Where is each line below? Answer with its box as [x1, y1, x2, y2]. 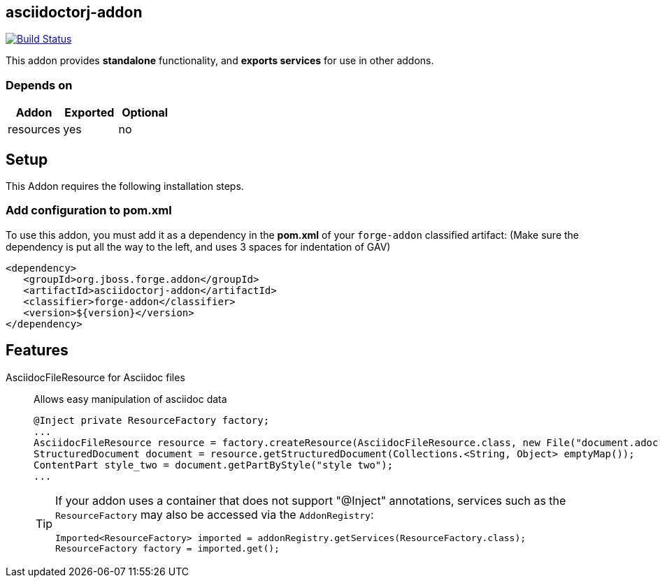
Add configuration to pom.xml [6, 203, 172, 218]
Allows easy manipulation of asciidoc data [34, 392, 227, 405]
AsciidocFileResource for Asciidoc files [6, 371, 185, 383]
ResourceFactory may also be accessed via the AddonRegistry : [55, 507, 374, 522]
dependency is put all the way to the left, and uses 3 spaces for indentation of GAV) [6, 240, 391, 253]
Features [6, 341, 69, 360]
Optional [122, 105, 168, 120]
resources [8, 122, 61, 137]
